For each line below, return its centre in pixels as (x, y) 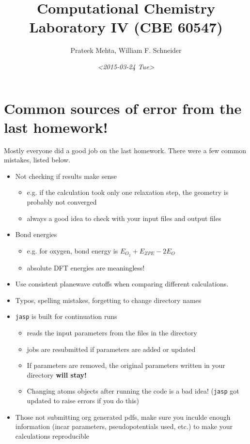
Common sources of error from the (123, 108)
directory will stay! (57, 374)
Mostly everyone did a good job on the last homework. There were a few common (125, 150)
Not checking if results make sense (66, 176)
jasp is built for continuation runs (66, 316)
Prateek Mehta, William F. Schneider (126, 50)
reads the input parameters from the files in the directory (112, 333)
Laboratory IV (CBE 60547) (126, 27)
